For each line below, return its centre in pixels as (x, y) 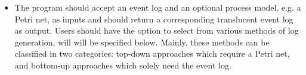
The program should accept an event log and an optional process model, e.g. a (158, 7)
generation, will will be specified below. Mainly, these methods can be (142, 42)
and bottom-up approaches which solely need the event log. (123, 65)
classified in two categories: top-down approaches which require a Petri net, (152, 53)
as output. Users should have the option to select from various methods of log (157, 30)
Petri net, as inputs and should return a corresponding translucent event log (154, 19)
